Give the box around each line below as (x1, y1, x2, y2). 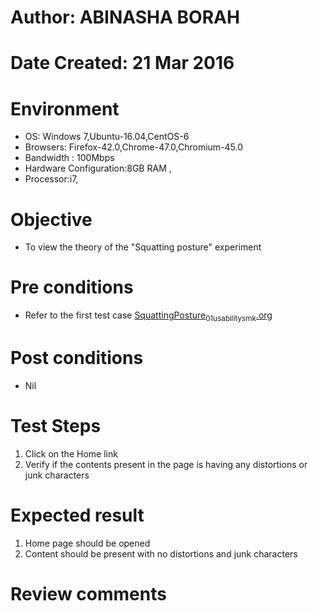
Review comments (10, 582, 167, 605)
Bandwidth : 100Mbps (24, 152, 115, 164)
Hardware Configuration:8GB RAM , (24, 162, 172, 175)
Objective (10, 208, 93, 231)
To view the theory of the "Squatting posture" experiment (24, 241, 262, 253)
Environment (10, 97, 120, 120)
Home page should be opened (24, 537, 151, 549)
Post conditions (10, 347, 144, 370)
